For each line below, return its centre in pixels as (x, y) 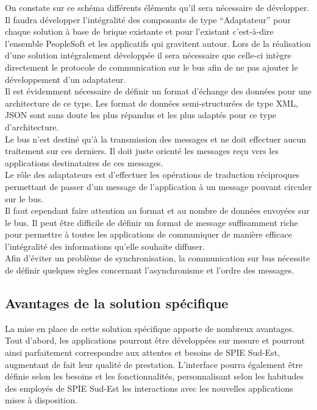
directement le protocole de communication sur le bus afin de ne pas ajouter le (151, 67)
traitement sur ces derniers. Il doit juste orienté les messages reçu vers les (142, 151)
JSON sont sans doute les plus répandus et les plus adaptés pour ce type (141, 115)
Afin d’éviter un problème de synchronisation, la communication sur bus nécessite (158, 258)
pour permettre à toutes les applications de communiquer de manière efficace (148, 234)
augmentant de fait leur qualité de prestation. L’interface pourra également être (154, 364)
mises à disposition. (41, 400)
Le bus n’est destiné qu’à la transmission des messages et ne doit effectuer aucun (156, 139)
